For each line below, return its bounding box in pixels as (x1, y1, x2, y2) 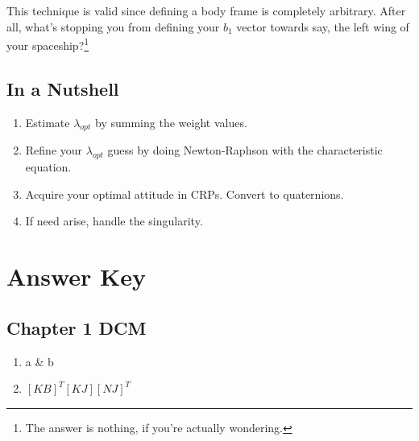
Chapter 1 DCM (6, 315, 147, 340)
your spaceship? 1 (6, 35, 89, 53)
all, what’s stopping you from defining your (6, 18, 220, 35)
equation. (25, 159, 72, 175)
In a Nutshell (6, 76, 119, 101)
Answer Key (6, 260, 147, 293)
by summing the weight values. (95, 113, 247, 130)
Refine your (25, 142, 83, 159)
